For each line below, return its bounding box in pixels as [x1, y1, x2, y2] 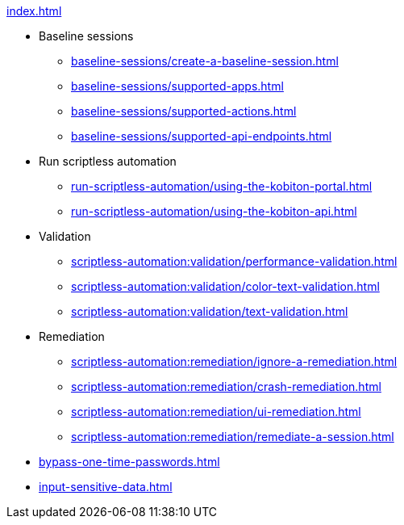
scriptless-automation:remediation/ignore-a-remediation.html [71, 355, 398, 368]
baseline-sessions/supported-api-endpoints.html [71, 129, 332, 143]
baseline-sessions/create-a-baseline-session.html [71, 54, 339, 68]
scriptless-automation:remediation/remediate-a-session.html [71, 430, 394, 443]
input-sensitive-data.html [39, 480, 173, 493]
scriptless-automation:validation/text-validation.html [71, 304, 348, 318]
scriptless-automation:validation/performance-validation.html [71, 254, 398, 268]
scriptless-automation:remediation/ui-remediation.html [71, 405, 361, 418]
